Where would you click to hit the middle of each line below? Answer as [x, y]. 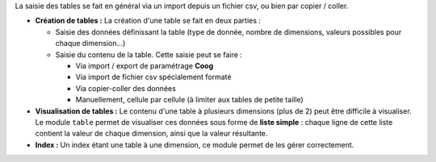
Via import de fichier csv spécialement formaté [153, 77]
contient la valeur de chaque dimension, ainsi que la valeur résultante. [151, 134]
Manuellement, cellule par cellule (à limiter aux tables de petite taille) [190, 100]
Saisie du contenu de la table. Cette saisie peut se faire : [149, 54]
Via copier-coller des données [126, 88]
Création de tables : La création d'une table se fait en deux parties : [148, 21]
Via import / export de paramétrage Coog [145, 65]
